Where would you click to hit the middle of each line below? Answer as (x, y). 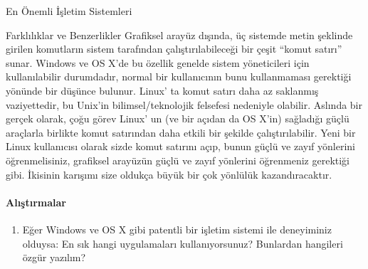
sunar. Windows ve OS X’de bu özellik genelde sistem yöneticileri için (158, 62)
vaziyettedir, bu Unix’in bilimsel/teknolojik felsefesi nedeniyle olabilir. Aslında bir (184, 104)
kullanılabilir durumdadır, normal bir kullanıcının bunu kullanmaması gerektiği (179, 77)
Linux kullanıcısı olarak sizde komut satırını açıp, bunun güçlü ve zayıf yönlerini (180, 146)
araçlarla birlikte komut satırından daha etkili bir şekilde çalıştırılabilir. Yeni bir (181, 132)
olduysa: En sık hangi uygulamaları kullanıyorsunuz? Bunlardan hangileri (183, 243)
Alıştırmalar (36, 202)
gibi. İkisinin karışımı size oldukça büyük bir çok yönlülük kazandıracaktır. (169, 174)
